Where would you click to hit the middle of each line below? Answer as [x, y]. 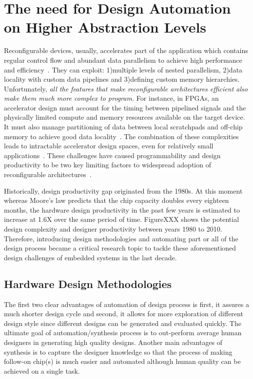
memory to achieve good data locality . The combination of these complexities [121, 136]
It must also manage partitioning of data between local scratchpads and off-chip [123, 127]
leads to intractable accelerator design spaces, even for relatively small [109, 146]
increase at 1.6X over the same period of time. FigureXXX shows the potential [122, 219]
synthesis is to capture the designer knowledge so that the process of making [118, 352]
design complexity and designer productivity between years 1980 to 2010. [113, 229]
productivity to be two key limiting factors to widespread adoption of [107, 165]
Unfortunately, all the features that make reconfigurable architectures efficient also [126, 88]
